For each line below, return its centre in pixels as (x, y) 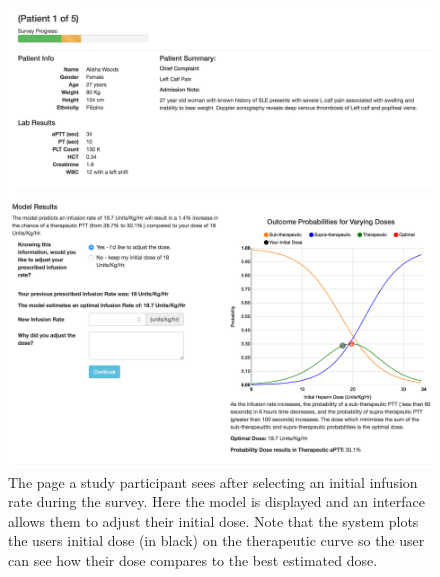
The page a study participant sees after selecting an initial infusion (213, 481)
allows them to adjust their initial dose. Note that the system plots (213, 520)
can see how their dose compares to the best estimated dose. (193, 559)
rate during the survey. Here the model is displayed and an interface (216, 501)
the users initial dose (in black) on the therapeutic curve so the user (216, 540)
